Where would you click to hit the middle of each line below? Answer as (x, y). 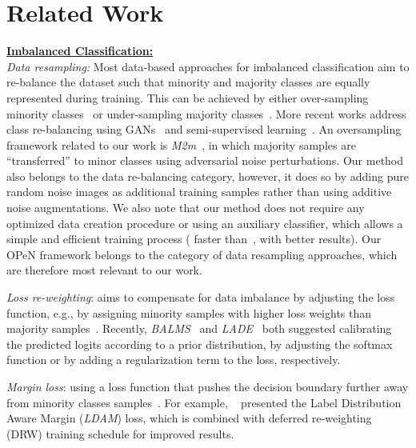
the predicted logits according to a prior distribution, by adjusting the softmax (200, 344)
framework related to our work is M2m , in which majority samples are (181, 144)
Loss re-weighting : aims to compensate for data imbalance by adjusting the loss (201, 297)
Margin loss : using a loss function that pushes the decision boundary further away (208, 386)
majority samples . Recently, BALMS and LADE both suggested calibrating (199, 328)
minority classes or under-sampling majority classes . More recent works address (206, 113)
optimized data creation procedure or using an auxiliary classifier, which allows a (205, 223)
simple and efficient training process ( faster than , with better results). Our (194, 239)
